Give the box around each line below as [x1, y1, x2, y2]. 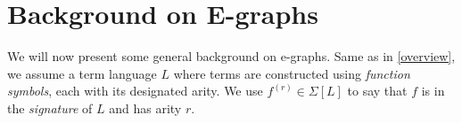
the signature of [7, 98, 93, 117]
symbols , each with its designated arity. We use [7, 81, 263, 100]
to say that [347, 81, 408, 100]
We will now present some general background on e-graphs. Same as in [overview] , [7, 47, 456, 65]
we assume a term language [7, 64, 157, 82]
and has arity [109, 98, 182, 117]
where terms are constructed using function [173, 64, 410, 82]
